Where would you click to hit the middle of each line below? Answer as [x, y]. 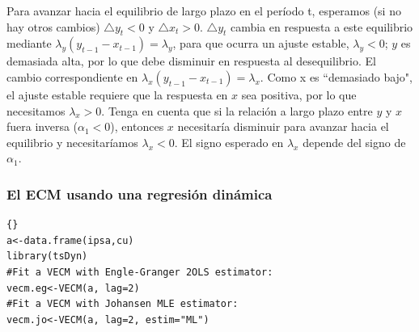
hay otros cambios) [53, 26]
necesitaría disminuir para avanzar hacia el [283, 126]
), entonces [137, 126]
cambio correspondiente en [72, 76]
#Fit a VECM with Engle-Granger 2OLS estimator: [140, 272]
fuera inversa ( [42, 126]
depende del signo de [354, 142]
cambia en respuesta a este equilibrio [322, 26]
